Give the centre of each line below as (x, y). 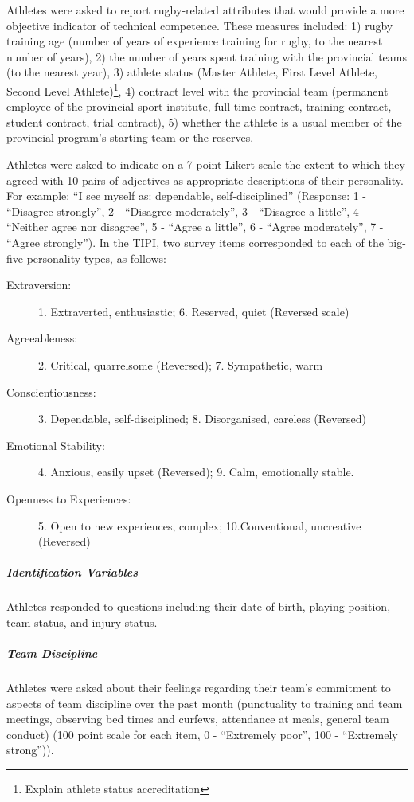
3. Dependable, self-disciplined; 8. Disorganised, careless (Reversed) (202, 419)
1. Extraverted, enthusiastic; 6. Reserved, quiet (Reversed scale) (194, 311)
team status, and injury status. (82, 622)
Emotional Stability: (56, 445)
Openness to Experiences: (69, 498)
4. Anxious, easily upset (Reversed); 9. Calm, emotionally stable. (196, 472)
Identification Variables (72, 572)
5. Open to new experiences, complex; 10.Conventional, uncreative (200, 525)
